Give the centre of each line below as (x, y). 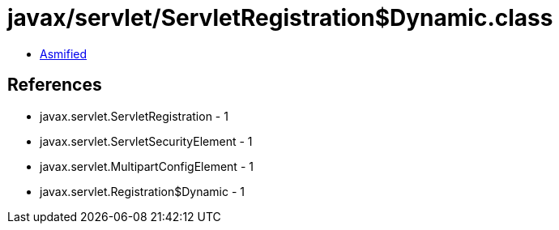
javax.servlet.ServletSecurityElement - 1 (146, 141)
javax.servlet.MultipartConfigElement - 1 (147, 166)
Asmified (64, 53)
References (55, 85)
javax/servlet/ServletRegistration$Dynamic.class (280, 18)
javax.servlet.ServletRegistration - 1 (134, 116)
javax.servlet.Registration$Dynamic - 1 (142, 191)
